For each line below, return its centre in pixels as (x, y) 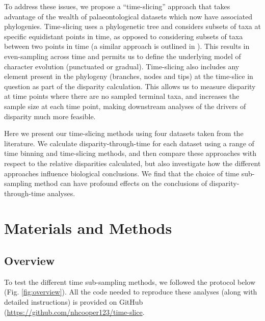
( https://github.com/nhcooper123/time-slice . (74, 312)
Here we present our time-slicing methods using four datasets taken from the (124, 133)
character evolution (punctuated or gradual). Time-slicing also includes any (122, 66)
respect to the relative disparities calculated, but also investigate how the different (132, 163)
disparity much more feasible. (50, 116)
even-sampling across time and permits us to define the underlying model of (123, 56)
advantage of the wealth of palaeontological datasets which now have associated (128, 16)
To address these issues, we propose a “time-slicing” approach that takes (117, 6)
